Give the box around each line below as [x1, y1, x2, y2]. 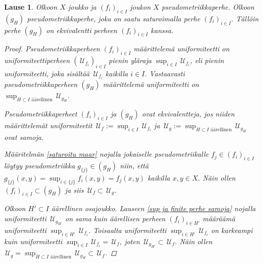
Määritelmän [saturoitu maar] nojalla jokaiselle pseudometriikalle [4, 149, 209, 159]
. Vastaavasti [144, 68, 185, 78]
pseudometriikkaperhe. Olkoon [161, 2, 254, 12]
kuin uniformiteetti [4, 236, 63, 246]
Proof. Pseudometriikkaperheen [4, 43, 100, 54]
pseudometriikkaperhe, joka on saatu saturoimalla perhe [27, 13, 200, 23]
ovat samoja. [4, 131, 44, 142]
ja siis [65, 184, 84, 195]
